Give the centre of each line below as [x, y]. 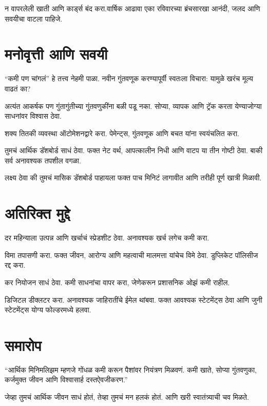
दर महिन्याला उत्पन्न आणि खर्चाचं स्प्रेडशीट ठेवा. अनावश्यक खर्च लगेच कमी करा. [107, 238]
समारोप [23, 345]
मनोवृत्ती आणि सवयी [56, 54]
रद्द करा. [15, 265]
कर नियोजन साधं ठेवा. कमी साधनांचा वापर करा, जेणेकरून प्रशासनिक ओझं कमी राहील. [117, 282]
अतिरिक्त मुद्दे [37, 213]
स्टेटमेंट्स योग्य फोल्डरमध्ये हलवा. [48, 310]
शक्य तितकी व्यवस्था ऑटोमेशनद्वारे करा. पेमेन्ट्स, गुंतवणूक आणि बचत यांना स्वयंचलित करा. [122, 133]
